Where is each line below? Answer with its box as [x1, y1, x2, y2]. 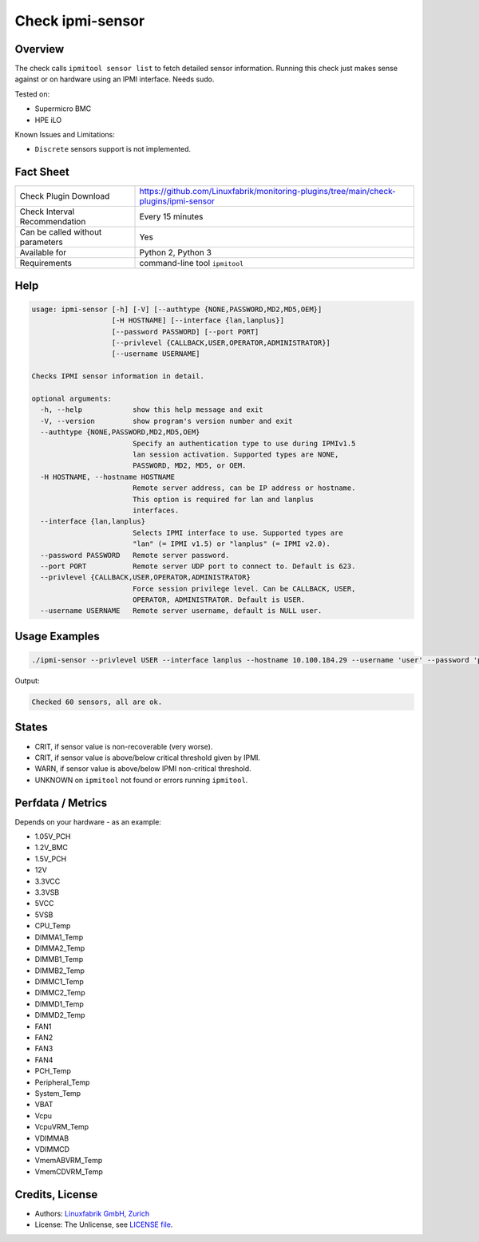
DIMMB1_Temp [34, 955, 84, 964]
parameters [19, 236, 63, 247]
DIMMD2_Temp [34, 1011, 85, 1020]
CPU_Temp [34, 921, 71, 931]
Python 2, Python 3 [139, 247, 212, 259]
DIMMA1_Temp [34, 932, 84, 942]
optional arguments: [31, 394, 112, 403]
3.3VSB [34, 887, 60, 897]
